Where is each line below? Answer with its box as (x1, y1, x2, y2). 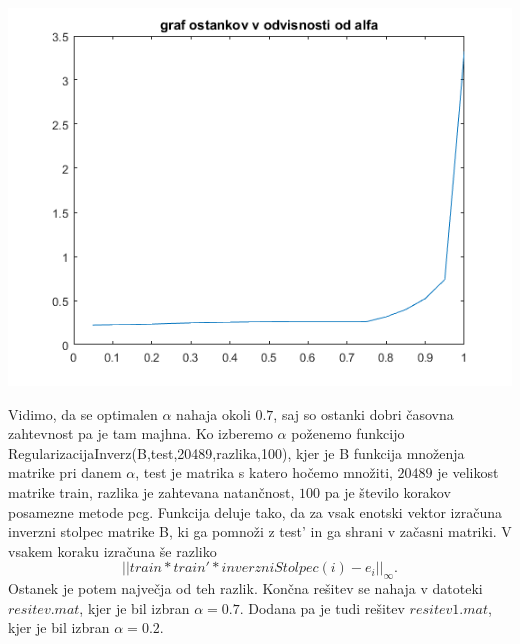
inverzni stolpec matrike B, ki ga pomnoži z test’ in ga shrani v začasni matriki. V (8, 521, 512, 542)
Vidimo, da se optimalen (8, 403, 158, 424)
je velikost (437, 462, 499, 483)
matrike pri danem (8, 462, 122, 483)
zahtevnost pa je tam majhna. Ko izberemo (8, 423, 273, 444)
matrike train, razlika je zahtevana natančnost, (8, 481, 295, 502)
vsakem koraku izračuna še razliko (8, 540, 217, 561)
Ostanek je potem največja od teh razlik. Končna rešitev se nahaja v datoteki (8, 578, 483, 599)
